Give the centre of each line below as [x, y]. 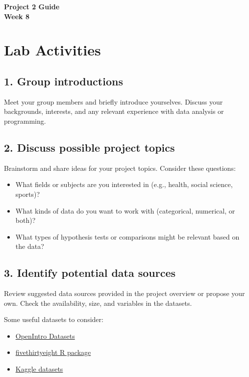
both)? [25, 220]
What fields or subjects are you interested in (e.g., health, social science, [124, 184]
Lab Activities [52, 50]
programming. [25, 121]
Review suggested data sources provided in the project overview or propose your [124, 293]
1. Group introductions [63, 81]
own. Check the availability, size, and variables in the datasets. [98, 303]
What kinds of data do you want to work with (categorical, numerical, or [125, 210]
